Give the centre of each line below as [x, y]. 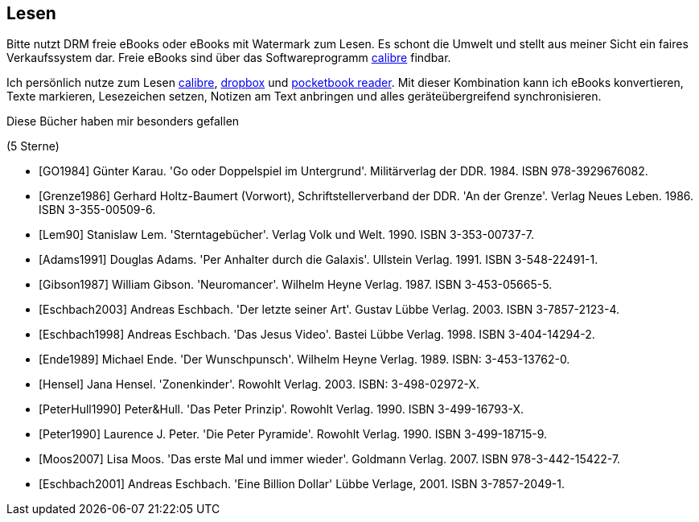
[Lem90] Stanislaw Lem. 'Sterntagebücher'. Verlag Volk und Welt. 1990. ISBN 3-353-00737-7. [286, 235]
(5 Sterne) [33, 146]
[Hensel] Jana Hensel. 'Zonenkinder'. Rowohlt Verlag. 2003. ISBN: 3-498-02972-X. [259, 384]
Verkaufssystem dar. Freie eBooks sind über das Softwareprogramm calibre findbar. [229, 58]
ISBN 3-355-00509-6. [97, 210]
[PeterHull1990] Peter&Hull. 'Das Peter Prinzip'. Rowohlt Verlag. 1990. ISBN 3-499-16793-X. [282, 409]
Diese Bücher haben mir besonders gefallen [123, 121]
